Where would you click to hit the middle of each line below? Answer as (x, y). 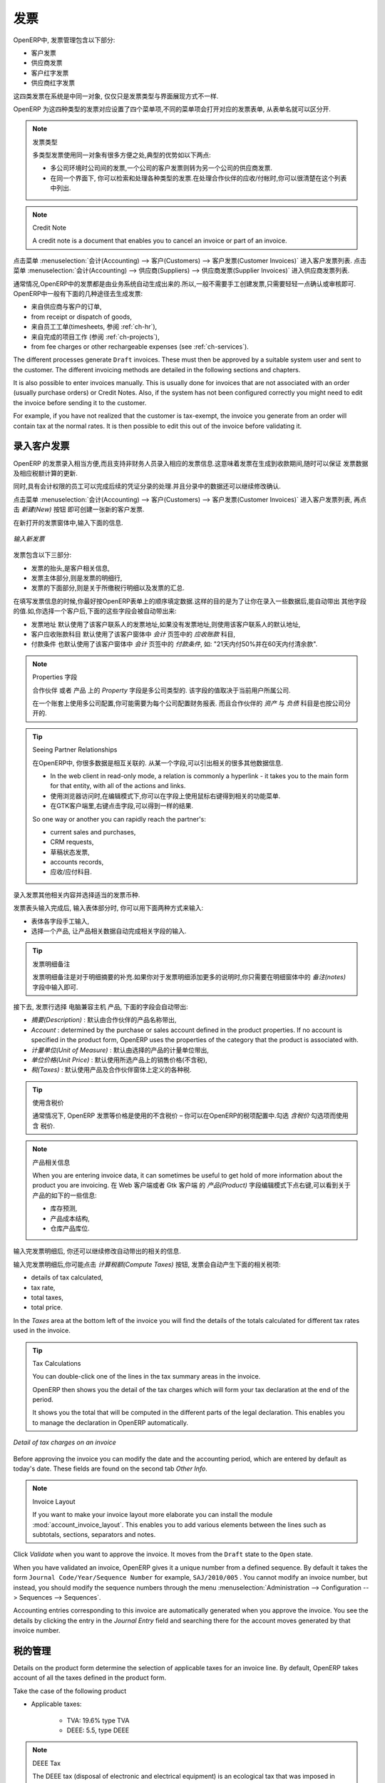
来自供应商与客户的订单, (67, 307)
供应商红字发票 (53, 83)
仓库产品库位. (70, 1228)
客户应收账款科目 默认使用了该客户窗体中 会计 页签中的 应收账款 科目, (133, 634)
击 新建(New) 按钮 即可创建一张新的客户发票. (79, 509)
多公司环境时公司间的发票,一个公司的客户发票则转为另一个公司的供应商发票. (161, 168)
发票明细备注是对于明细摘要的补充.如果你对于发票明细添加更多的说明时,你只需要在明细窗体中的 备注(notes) (189, 977)
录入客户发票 (41, 446)
